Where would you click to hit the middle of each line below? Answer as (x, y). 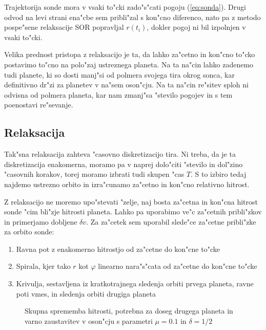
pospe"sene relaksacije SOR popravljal (64, 27)
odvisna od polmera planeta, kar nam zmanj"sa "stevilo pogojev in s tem (118, 94)
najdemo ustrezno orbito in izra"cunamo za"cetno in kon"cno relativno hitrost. (127, 184)
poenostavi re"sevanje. (39, 105)
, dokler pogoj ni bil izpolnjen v (196, 27)
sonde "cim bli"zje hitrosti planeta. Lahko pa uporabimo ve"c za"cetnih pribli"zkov (133, 212)
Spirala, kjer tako (43, 266)
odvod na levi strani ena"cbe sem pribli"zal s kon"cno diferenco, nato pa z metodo (132, 17)
